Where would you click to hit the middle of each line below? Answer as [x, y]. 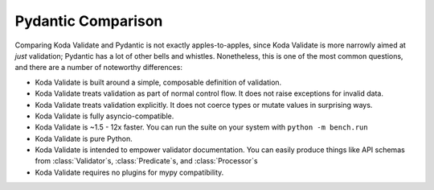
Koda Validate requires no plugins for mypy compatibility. [129, 172]
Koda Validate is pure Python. [84, 138]
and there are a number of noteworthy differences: [99, 68]
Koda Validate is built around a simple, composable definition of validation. [158, 82]
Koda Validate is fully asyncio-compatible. [104, 116]
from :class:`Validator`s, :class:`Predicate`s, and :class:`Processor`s [146, 161]
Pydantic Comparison [89, 21]
